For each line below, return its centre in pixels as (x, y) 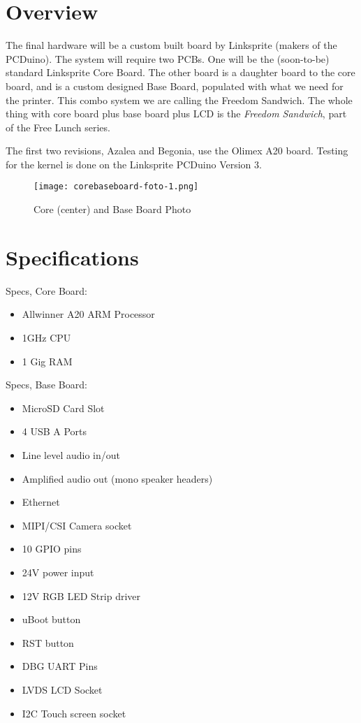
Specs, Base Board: (46, 385)
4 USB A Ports (54, 431)
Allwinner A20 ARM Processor (88, 314)
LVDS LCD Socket (62, 689)
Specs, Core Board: (47, 290)
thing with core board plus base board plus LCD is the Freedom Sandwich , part (176, 114)
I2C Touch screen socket (74, 713)
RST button (48, 642)
